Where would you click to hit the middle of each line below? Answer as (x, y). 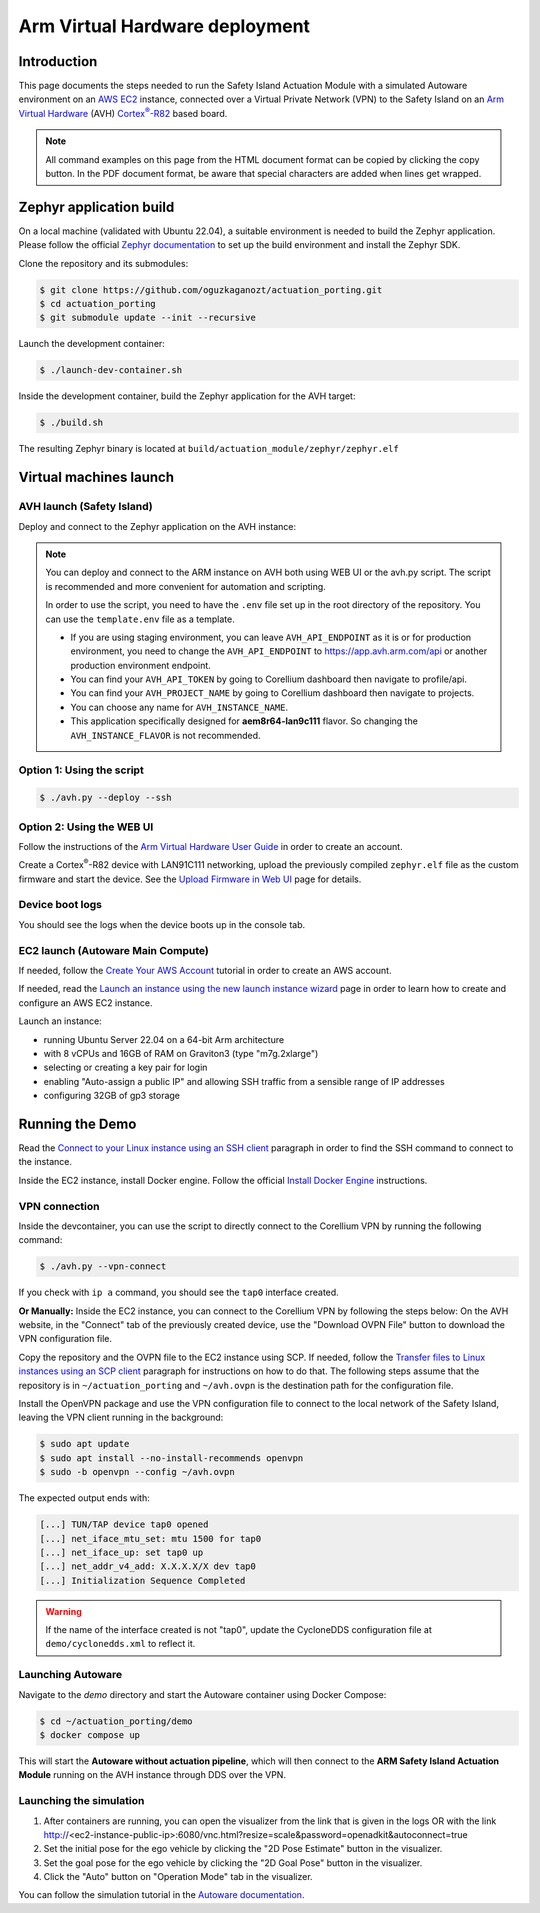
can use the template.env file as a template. (140, 619)
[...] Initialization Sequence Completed (142, 1580)
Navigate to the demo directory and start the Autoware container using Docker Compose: (202, 1694)
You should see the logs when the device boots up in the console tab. (162, 924)
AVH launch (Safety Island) (86, 507)
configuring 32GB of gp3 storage (111, 1096)
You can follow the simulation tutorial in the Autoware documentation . (161, 1895)
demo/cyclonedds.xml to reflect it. (120, 1644)
